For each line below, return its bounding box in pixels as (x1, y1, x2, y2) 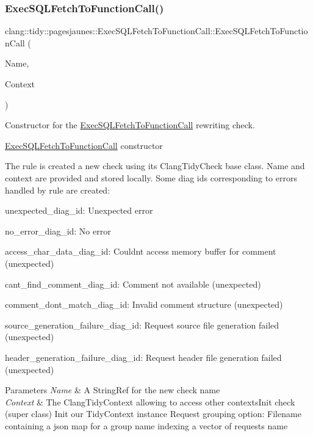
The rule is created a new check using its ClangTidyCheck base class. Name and (5, 159, 305, 172)
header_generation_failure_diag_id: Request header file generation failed (5, 351, 282, 363)
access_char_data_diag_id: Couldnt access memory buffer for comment (5, 245, 276, 258)
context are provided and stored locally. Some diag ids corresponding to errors (5, 171, 297, 184)
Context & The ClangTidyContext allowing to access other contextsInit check (5, 395, 295, 408)
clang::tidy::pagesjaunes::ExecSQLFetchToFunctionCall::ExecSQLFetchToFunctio (5, 24, 308, 37)
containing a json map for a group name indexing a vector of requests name (5, 419, 288, 432)
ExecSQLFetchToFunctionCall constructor (5, 139, 163, 151)
